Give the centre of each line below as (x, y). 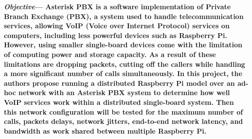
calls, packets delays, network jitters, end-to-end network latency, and (124, 121)
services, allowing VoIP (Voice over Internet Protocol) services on (117, 26)
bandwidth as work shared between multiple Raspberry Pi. (105, 130)
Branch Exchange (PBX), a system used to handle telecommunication (124, 16)
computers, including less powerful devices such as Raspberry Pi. (116, 35)
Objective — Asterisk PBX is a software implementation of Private (117, 6)
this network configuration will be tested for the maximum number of (124, 111)
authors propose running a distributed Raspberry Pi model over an (119, 83)
